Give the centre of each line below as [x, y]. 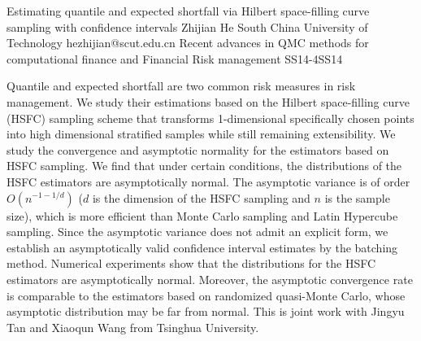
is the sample [357, 197]
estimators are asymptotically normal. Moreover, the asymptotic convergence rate [210, 279]
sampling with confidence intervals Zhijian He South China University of [187, 26]
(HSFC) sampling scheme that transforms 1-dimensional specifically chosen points [210, 118]
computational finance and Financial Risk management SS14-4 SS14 [175, 58]
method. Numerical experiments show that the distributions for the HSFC [191, 263]
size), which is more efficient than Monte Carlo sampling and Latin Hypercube [202, 215]
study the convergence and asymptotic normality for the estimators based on [198, 149]
